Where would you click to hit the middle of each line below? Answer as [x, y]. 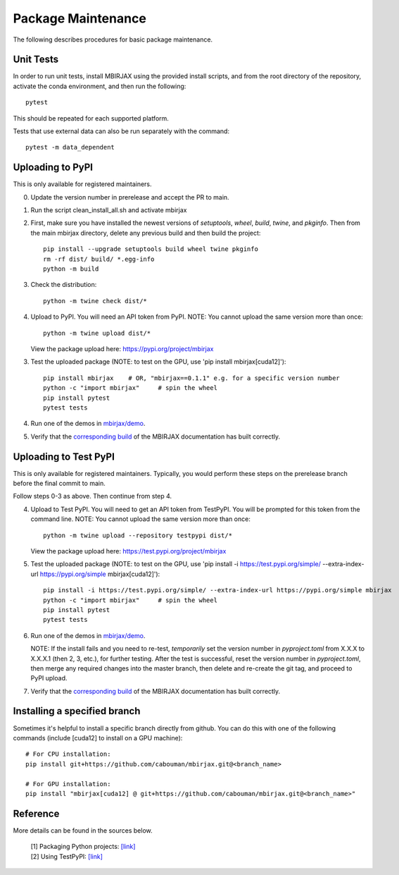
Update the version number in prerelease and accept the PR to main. [130, 197]
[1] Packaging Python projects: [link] [83, 847]
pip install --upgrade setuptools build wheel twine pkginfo [151, 249]
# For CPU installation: [68, 754]
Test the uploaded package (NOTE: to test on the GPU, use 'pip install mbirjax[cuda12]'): [158, 362]
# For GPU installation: [68, 784]
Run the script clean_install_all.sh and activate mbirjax [109, 210]
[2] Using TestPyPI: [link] [67, 856]
